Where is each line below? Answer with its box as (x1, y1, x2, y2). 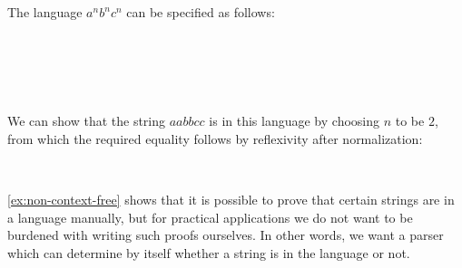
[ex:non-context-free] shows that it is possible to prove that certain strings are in (7, 190, 455, 209)
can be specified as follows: (126, 3, 275, 21)
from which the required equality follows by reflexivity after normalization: (7, 129, 423, 148)
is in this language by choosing (209, 111, 380, 130)
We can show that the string (7, 111, 166, 130)
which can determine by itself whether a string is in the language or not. (7, 243, 410, 262)
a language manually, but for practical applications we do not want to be (7, 207, 413, 226)
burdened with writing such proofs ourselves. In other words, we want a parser (7, 225, 444, 244)
